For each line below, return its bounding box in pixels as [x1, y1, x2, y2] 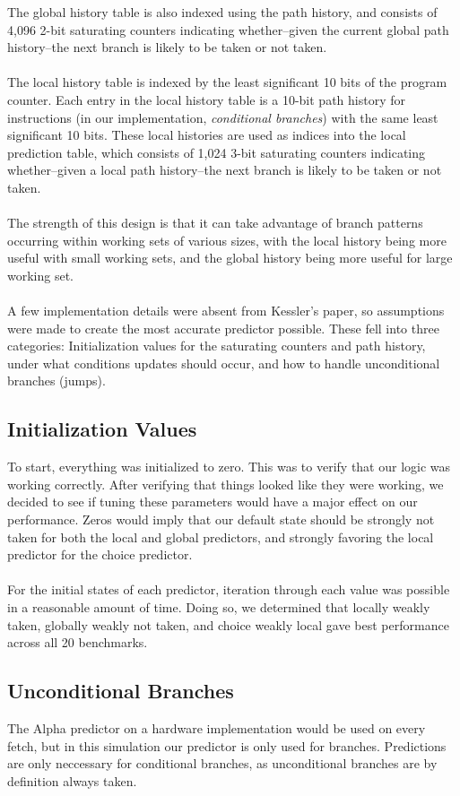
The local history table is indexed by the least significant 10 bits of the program [7, 73, 447, 91]
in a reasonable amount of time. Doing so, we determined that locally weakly [7, 598, 430, 617]
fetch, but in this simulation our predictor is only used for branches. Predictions [7, 736, 447, 755]
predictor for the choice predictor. [7, 545, 193, 564]
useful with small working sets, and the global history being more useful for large [7, 248, 453, 267]
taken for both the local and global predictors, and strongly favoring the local [7, 527, 434, 546]
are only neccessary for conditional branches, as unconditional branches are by [7, 754, 438, 773]
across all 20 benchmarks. [7, 633, 148, 652]
